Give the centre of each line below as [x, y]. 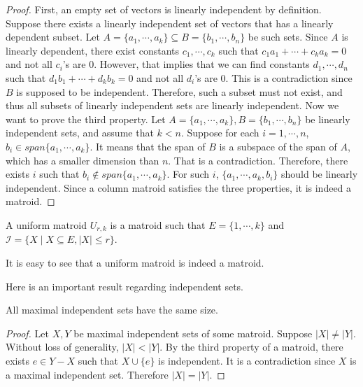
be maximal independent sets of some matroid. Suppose [193, 333]
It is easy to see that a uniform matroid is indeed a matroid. [135, 262]
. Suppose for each [220, 133]
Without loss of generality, [62, 347]
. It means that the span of [148, 146]
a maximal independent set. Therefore [87, 374]
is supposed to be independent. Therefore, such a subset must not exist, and [179, 91]
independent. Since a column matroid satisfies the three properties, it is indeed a [179, 187]
